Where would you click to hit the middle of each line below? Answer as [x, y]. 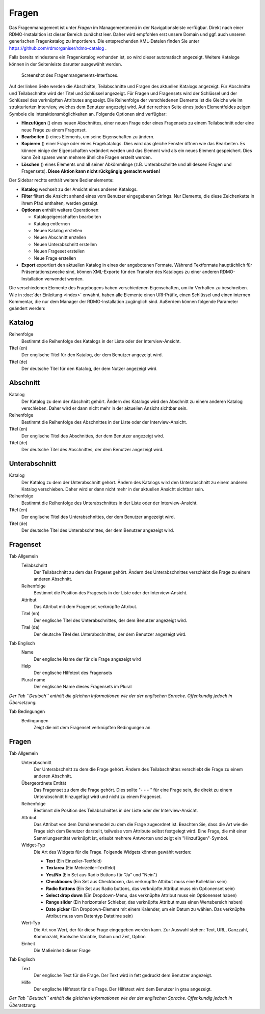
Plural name [33, 679]
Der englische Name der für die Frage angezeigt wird [87, 659]
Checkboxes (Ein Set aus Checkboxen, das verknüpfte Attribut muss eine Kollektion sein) [136, 882]
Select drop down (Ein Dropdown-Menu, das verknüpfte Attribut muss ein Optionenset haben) [141, 895]
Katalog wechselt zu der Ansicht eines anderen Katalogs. [79, 189]
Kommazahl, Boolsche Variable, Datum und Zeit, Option [90, 937]
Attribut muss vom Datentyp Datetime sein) [90, 916]
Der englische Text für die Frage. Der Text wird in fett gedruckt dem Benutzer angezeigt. [123, 975]
